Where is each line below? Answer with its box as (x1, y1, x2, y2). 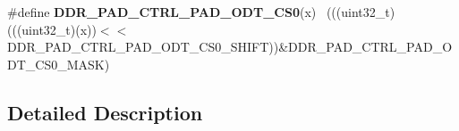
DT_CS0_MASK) (7, 54, 110, 73)
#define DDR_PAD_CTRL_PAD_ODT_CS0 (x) (7, 3, 317, 20)
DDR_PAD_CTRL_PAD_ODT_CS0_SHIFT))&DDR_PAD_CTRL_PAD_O (7, 37, 453, 56)
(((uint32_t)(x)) (7, 20, 97, 38)
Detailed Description (7, 98, 203, 126)
